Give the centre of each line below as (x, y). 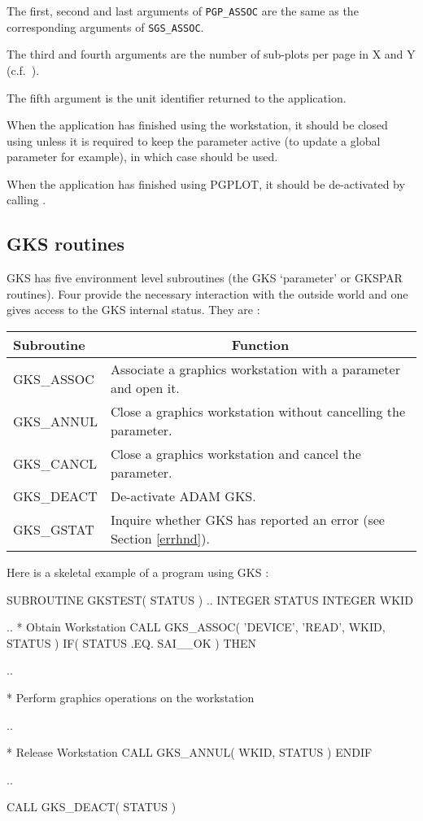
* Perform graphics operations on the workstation (131, 698)
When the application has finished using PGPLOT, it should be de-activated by (206, 183)
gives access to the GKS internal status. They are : (133, 310)
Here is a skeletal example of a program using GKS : (138, 572)
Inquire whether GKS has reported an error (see (247, 520)
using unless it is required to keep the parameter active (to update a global (194, 140)
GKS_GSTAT (54, 529)
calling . (26, 200)
